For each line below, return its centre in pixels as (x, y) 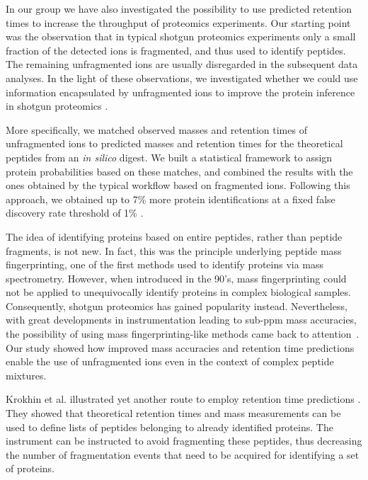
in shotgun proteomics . (57, 106)
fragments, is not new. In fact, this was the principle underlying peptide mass (174, 250)
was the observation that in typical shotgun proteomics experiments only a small (181, 36)
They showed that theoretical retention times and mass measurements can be (173, 413)
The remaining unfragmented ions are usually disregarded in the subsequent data (182, 64)
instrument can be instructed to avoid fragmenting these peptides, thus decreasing (184, 441)
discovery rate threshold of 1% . (75, 213)
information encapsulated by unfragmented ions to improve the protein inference (180, 92)
